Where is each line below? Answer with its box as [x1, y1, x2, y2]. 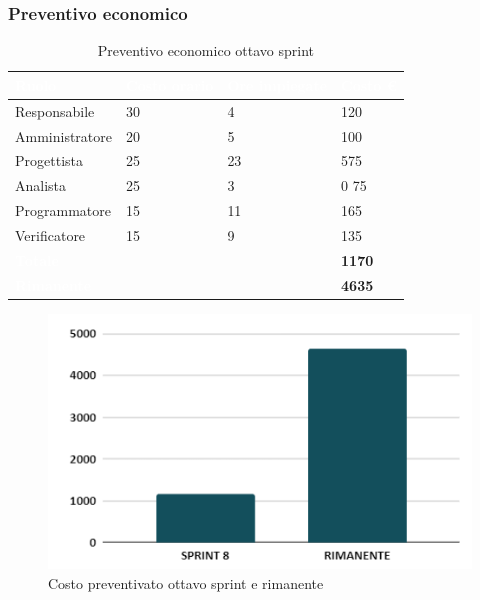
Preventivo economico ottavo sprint [97, 40, 314, 61]
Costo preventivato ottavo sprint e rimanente [48, 573, 324, 594]
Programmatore [15, 200, 111, 221]
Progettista [15, 150, 83, 171]
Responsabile [15, 100, 95, 121]
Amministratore [15, 125, 112, 146]
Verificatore [15, 224, 86, 245]
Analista [15, 175, 67, 196]
